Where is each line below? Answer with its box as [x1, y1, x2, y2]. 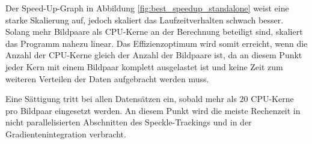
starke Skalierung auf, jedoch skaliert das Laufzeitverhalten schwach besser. [5, 13, 284, 26]
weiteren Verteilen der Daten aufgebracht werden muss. [5, 72, 209, 85]
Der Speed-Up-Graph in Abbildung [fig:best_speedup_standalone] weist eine [5, 2, 289, 14]
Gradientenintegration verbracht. [5, 127, 126, 140]
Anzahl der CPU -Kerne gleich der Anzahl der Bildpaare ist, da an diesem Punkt [5, 49, 302, 61]
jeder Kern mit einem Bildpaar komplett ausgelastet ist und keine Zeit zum [5, 60, 283, 73]
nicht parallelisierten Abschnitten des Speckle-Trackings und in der [5, 116, 252, 128]
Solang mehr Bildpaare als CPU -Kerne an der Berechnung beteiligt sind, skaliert [5, 25, 303, 38]
